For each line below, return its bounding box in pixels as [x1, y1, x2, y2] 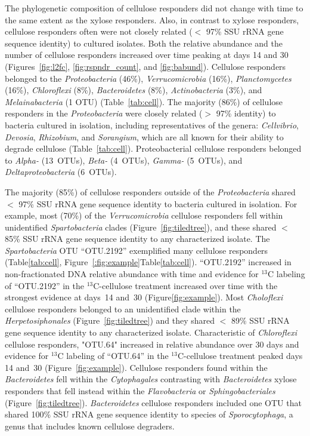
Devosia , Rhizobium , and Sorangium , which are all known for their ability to [5, 130, 284, 143]
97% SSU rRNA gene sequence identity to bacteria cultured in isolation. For [18, 197, 297, 210]
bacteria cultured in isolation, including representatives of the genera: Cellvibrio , [5, 118, 299, 131]
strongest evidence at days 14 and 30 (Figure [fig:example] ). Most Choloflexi [5, 291, 283, 303]
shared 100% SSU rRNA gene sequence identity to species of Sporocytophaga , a [5, 408, 293, 420]
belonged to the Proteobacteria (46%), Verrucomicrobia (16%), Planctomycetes [5, 72, 292, 84]
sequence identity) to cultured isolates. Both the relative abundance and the [5, 36, 283, 49]
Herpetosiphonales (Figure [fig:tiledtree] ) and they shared [5, 314, 215, 327]
